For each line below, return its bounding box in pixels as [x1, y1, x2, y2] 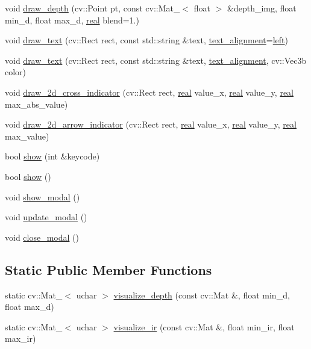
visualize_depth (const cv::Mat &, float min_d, [113, 288, 290, 301]
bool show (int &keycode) [5, 150, 100, 162]
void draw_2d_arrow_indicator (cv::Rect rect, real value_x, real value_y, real [5, 118, 297, 131]
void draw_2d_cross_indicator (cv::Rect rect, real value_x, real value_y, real [5, 85, 294, 98]
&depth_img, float [227, 2, 297, 14]
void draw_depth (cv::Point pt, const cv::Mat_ [5, 2, 180, 14]
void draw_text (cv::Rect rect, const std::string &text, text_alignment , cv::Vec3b [5, 54, 307, 66]
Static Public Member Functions [5, 260, 212, 279]
